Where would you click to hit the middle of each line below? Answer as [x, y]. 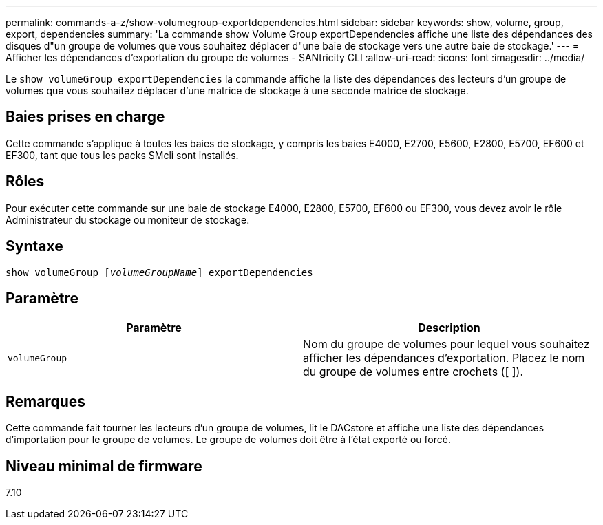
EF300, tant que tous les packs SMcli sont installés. [122, 155]
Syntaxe [34, 246]
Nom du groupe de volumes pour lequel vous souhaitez [446, 344]
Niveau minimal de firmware [104, 466]
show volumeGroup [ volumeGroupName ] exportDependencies [159, 272]
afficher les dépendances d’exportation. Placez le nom [444, 358]
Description [449, 328]
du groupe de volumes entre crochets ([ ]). [413, 372]
